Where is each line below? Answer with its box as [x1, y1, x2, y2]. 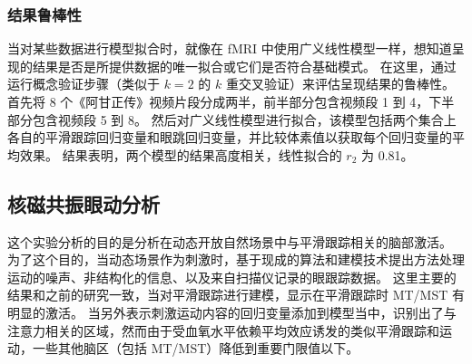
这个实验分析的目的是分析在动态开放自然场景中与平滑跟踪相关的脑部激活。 [7, 232, 452, 251]
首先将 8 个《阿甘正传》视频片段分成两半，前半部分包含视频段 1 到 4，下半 [7, 92, 455, 110]
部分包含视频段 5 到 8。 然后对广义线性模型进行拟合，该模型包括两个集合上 [7, 110, 457, 129]
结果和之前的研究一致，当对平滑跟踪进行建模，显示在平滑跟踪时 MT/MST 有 [7, 285, 465, 304]
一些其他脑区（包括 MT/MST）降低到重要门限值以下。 [32, 339, 359, 358]
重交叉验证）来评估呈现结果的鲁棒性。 [225, 74, 455, 93]
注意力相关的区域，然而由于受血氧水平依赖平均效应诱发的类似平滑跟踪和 [7, 321, 439, 340]
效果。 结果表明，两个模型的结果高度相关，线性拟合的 [19, 145, 342, 164]
